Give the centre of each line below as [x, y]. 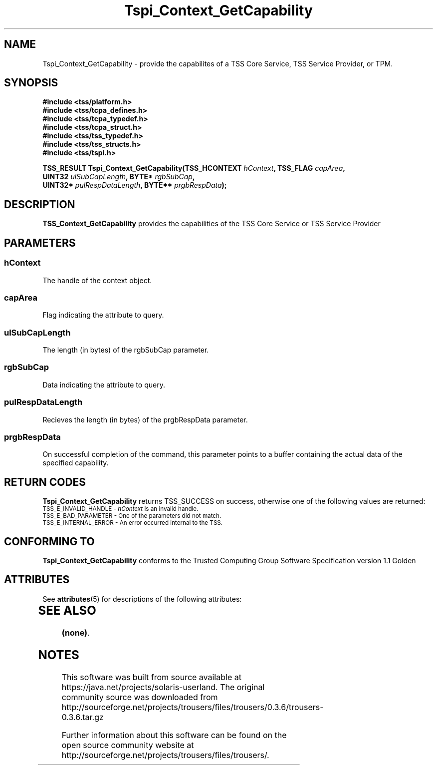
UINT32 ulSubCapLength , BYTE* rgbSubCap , [119, 177]
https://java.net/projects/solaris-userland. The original [163, 687]
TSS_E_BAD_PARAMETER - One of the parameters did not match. [132, 516]
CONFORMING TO [49, 541]
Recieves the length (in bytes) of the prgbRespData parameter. [145, 419]
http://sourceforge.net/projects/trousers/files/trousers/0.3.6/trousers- [193, 707]
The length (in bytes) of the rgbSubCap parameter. [126, 350]
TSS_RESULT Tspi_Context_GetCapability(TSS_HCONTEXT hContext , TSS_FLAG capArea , [194, 168]
